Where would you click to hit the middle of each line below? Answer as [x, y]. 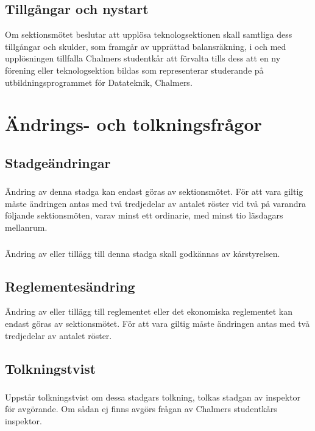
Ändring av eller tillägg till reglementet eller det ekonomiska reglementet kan [149, 311]
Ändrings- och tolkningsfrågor [133, 124]
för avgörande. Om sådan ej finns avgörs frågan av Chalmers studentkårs [141, 409]
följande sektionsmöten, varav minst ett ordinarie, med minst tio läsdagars [144, 215]
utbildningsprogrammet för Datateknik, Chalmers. [99, 82]
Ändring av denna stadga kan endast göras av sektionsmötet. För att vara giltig [154, 191]
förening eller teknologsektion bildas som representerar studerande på [134, 70]
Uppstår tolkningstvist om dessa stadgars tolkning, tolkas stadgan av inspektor [153, 397]
